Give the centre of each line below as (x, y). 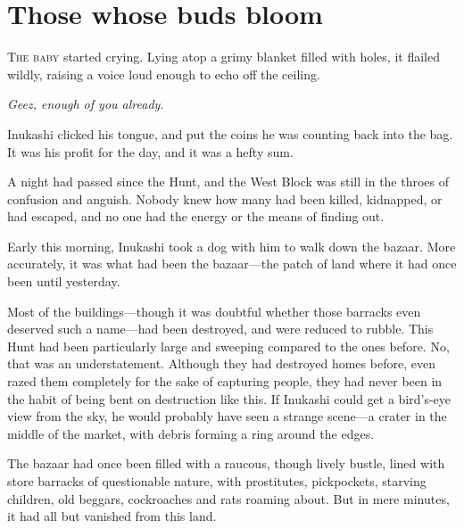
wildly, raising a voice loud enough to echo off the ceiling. (164, 74)
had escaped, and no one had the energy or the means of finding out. (196, 216)
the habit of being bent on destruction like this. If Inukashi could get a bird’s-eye (229, 398)
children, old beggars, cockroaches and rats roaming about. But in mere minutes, (228, 498)
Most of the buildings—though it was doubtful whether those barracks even (214, 311)
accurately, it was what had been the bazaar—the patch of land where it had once (232, 264)
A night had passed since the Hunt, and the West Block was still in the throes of (228, 181)
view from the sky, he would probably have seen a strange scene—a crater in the (227, 416)
